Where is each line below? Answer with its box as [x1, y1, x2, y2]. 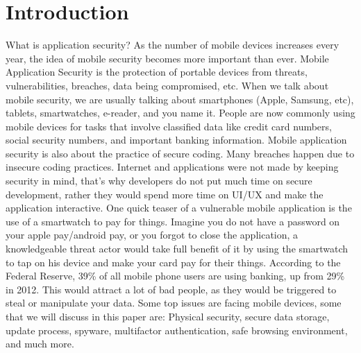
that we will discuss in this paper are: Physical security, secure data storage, [6, 309, 330, 323]
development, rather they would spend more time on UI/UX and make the [6, 187, 324, 201]
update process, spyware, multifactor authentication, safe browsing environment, [6, 322, 348, 337]
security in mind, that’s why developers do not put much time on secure [6, 173, 312, 188]
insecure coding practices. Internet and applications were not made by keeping [6, 160, 339, 174]
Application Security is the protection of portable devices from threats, [6, 64, 308, 79]
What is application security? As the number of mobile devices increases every [6, 37, 339, 52]
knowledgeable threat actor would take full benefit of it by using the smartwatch [6, 241, 348, 256]
